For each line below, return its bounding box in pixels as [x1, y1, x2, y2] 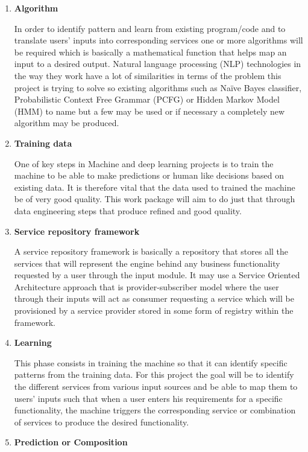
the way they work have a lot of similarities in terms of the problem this [14, 69, 281, 81]
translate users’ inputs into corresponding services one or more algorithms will [14, 34, 303, 46]
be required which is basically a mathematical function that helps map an [14, 45, 287, 58]
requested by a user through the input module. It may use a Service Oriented [14, 269, 300, 281]
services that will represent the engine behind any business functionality [14, 256, 280, 269]
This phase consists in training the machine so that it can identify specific [14, 356, 288, 369]
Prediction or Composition [14, 436, 128, 448]
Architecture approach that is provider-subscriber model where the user [14, 280, 279, 293]
